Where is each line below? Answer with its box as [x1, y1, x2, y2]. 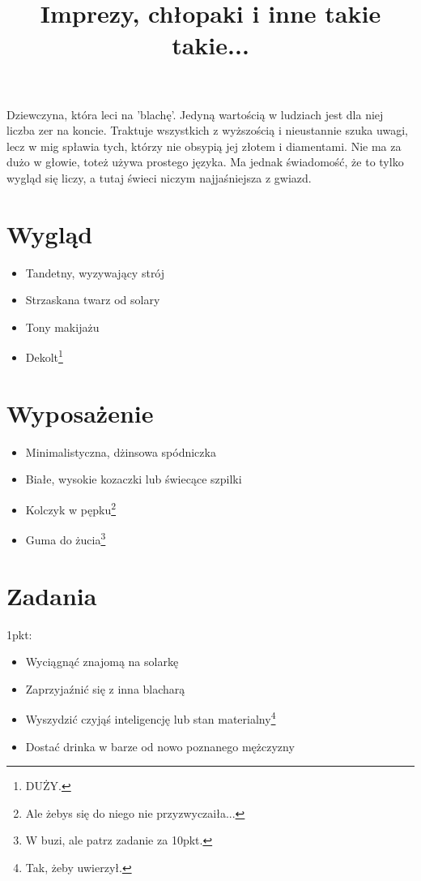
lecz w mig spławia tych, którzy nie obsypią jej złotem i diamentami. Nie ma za [6, 137, 402, 154]
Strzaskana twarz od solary [25, 291, 160, 308]
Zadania [6, 578, 97, 612]
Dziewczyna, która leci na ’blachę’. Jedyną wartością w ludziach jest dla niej [6, 105, 384, 122]
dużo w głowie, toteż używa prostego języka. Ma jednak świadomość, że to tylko [6, 153, 404, 170]
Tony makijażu [25, 318, 100, 335]
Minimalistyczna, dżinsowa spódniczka [25, 443, 216, 460]
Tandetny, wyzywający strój [25, 264, 165, 281]
